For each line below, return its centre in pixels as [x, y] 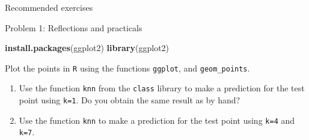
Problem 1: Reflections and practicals [74, 27]
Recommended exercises [49, 7]
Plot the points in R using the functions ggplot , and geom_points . [127, 68]
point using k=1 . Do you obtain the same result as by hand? [130, 100]
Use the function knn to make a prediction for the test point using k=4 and [157, 120]
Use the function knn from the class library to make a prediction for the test [162, 88]
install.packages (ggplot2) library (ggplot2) [87, 48]
